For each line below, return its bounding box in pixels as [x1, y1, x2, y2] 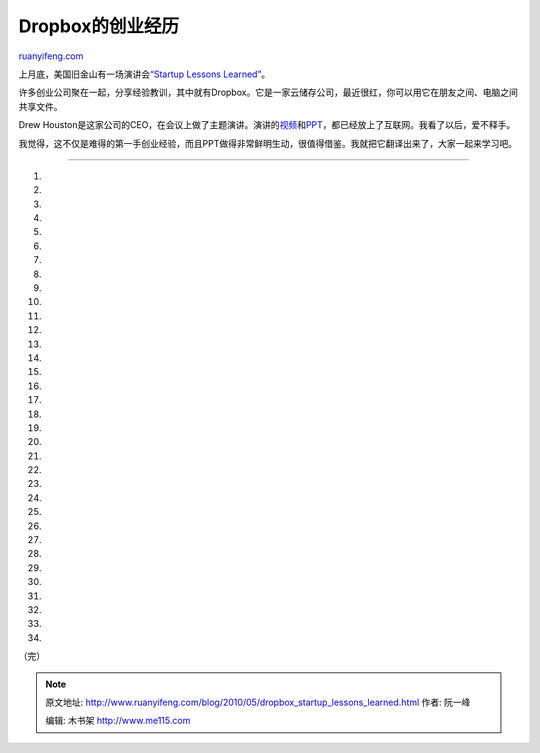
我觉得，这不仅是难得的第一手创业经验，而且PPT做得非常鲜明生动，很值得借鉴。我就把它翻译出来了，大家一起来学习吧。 [18, 137, 517, 149]
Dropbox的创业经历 [18, 15, 180, 37]
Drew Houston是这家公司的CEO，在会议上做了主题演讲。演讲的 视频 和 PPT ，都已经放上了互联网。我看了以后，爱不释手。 [18, 119, 516, 131]
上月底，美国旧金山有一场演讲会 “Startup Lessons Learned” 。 [18, 68, 271, 80]
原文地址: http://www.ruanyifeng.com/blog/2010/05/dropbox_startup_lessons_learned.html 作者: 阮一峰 [45, 696, 471, 708]
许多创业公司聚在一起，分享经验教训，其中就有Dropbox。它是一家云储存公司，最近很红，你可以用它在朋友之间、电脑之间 [18, 86, 519, 99]
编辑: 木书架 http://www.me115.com [45, 715, 191, 727]
